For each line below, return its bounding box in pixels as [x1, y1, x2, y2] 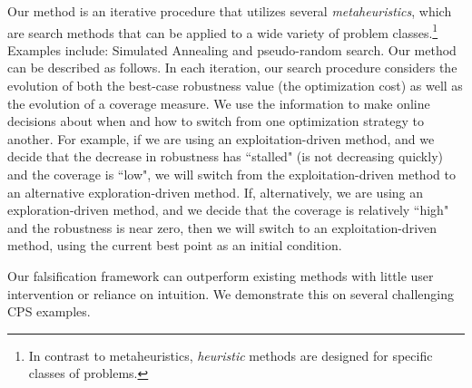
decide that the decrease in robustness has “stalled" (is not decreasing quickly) [7, 147, 443, 166]
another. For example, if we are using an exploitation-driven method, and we [7, 129, 435, 148]
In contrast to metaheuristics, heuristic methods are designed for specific [28, 345, 433, 364]
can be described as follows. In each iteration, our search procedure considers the [7, 58, 457, 77]
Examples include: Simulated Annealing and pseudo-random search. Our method [7, 40, 457, 59]
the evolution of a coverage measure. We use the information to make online [7, 93, 430, 112]
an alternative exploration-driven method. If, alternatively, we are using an [7, 182, 424, 201]
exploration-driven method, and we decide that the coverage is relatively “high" [7, 200, 449, 219]
